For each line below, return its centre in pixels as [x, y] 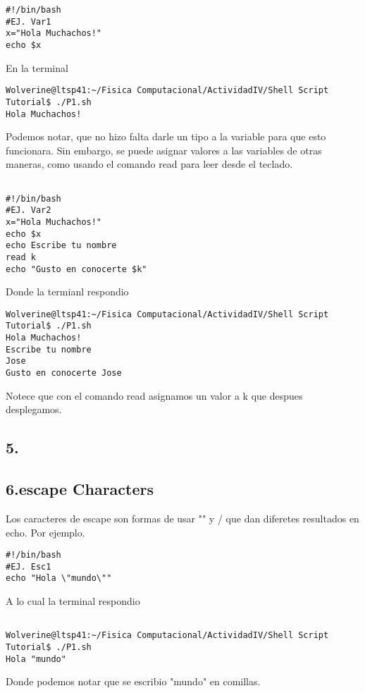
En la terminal [37, 67]
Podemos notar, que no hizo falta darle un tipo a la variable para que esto [166, 136]
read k [21, 257]
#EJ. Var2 [29, 210]
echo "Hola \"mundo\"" [59, 578]
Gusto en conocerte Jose [64, 373]
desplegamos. [34, 409]
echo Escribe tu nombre [61, 246]
